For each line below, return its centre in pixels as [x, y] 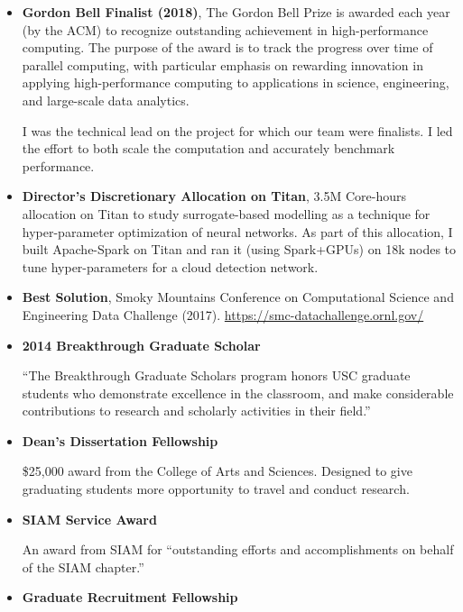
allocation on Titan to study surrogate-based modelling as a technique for [226, 213]
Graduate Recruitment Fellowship [130, 597]
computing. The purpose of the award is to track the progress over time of [227, 47]
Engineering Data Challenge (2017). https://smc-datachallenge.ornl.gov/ [223, 314]
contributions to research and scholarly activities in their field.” [196, 411]
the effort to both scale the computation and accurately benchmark [208, 148]
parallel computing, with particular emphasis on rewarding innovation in [222, 64]
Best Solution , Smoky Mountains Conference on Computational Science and [238, 297]
